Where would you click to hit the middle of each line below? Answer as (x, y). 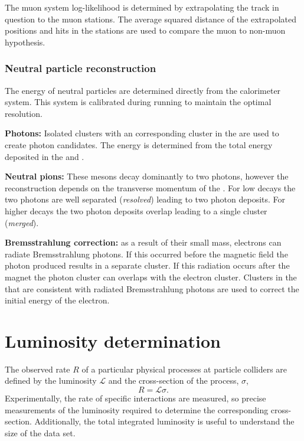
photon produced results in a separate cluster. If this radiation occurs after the (147, 265)
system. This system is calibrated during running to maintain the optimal (138, 102)
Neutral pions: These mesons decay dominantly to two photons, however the (147, 176)
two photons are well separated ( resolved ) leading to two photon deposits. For (145, 199)
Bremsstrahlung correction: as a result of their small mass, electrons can (143, 242)
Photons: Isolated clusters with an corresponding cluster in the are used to (142, 133)
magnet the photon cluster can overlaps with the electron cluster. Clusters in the (151, 277)
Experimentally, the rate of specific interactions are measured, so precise (135, 398)
